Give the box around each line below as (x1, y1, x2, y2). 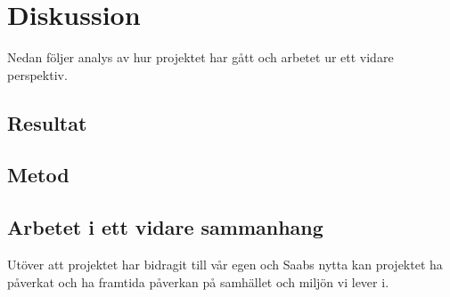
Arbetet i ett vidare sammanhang (7, 213, 323, 241)
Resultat (7, 108, 87, 136)
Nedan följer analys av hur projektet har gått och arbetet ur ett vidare (7, 48, 394, 67)
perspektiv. (7, 65, 68, 84)
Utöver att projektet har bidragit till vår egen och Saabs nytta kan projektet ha (7, 255, 443, 274)
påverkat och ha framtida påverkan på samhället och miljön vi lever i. (7, 272, 389, 291)
